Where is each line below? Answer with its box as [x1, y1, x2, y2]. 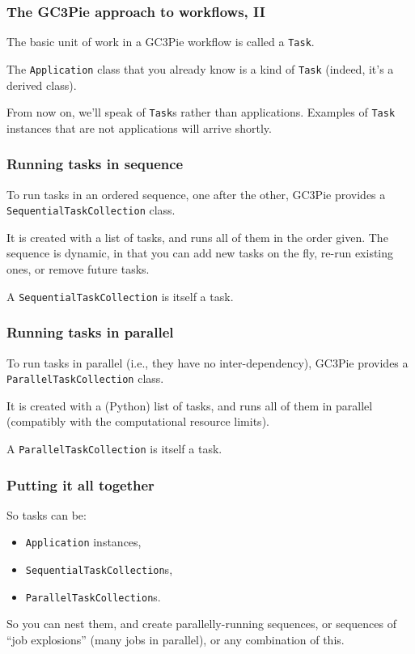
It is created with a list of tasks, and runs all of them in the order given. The [6, 228, 388, 245]
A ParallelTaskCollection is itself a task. [6, 440, 222, 457]
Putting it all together [6, 474, 155, 495]
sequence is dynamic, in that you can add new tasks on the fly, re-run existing [6, 244, 394, 261]
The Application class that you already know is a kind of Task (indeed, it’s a [6, 60, 394, 77]
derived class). [6, 76, 77, 93]
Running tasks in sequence [6, 154, 184, 174]
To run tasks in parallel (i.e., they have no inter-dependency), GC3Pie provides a [6, 354, 409, 371]
